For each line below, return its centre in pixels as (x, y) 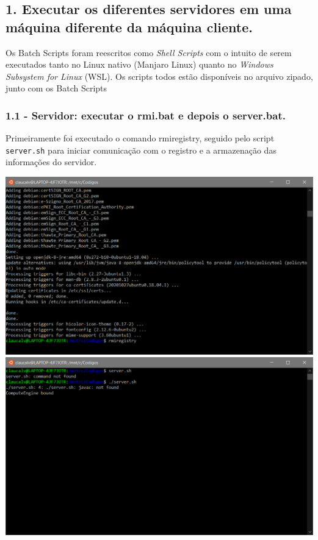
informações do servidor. (51, 162)
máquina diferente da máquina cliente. (129, 27)
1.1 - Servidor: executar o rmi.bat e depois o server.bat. (146, 115)
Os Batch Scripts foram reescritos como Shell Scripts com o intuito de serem (149, 52)
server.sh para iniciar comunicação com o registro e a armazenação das (141, 150)
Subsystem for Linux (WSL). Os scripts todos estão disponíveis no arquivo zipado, (159, 76)
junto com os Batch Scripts (56, 88)
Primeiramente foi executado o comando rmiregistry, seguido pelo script (140, 138)
